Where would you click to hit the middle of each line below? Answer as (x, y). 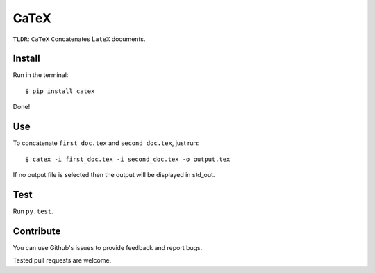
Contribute (37, 231)
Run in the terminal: (41, 75)
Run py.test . (33, 211)
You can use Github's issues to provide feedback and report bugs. (108, 247)
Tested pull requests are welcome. (62, 260)
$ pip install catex (60, 91)
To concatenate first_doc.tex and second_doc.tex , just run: (106, 143)
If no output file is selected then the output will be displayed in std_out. (114, 174)
